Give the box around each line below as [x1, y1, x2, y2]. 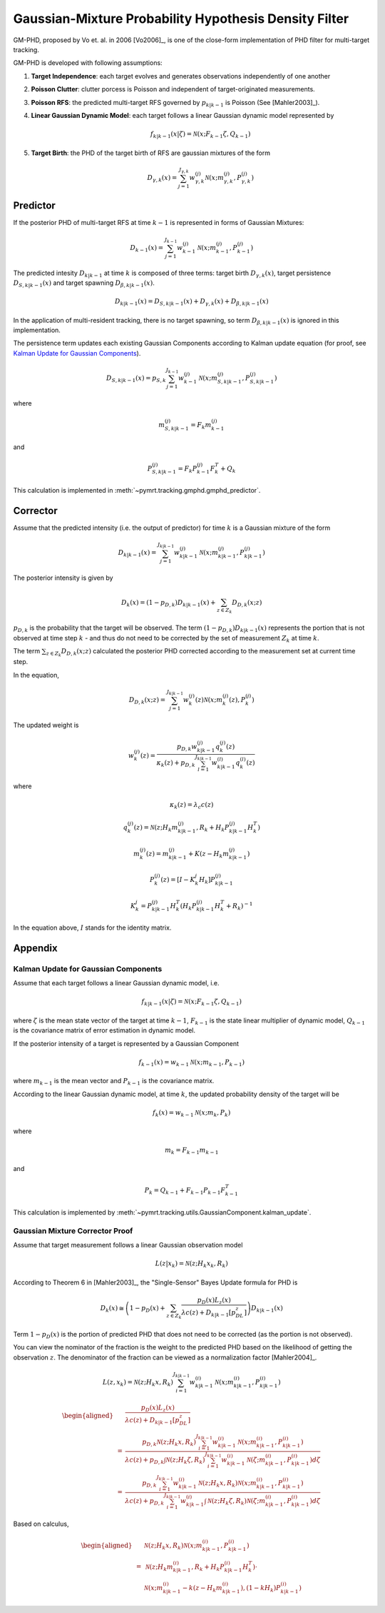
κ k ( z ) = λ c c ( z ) [169, 800, 214, 810]
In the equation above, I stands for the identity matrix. [13, 923, 172, 932]
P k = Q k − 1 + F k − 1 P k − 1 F [144, 1186, 226, 1196]
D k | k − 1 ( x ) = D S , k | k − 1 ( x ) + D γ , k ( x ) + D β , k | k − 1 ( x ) [114, 297, 269, 307]
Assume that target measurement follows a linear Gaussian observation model [13, 1240, 243, 1249]
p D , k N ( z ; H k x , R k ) [141, 1438, 196, 1448]
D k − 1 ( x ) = [130, 243, 164, 253]
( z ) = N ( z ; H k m [133, 823, 178, 833]
